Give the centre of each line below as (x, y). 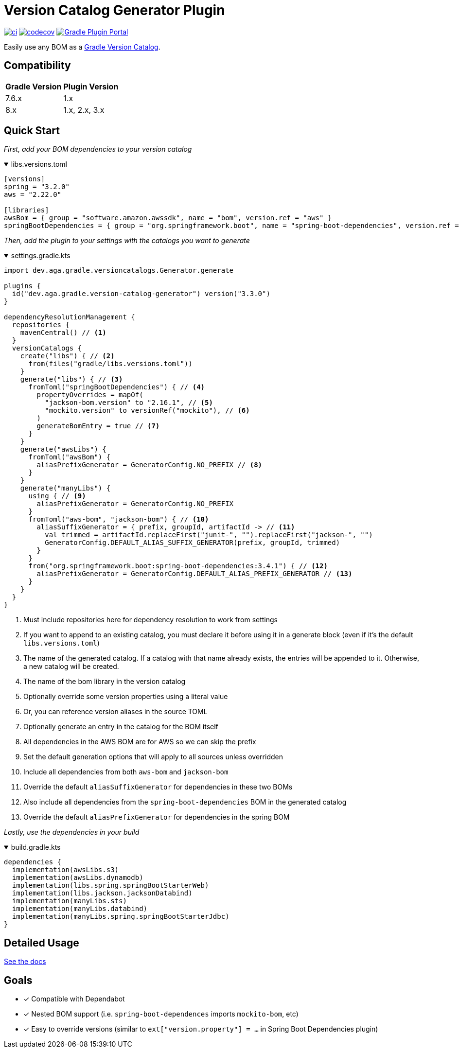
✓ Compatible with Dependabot (74, 999)
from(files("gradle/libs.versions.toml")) (110, 364)
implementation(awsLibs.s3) (65, 870)
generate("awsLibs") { (63, 449)
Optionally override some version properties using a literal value (126, 697)
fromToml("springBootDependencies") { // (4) (117, 387)
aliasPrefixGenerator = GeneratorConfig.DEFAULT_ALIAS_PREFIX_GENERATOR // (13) (194, 574)
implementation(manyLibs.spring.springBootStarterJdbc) (121, 917)
